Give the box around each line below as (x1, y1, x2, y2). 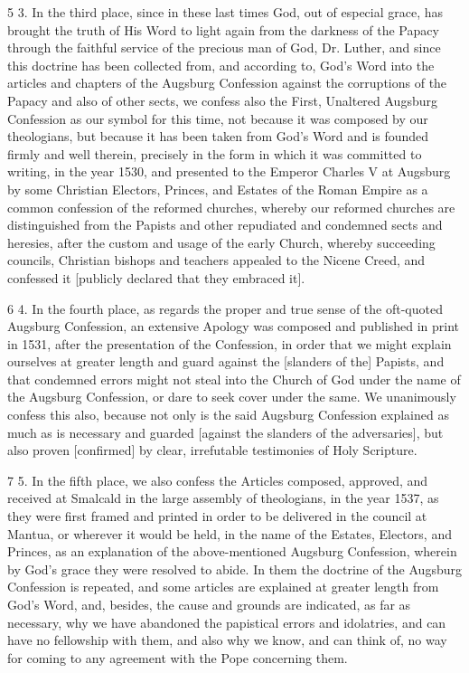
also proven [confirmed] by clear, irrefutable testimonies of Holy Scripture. (7, 441, 417, 460)
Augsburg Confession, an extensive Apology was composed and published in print (7, 317, 459, 336)
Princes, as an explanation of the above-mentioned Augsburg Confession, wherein (7, 542, 457, 561)
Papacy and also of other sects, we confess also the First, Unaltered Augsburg (7, 90, 437, 109)
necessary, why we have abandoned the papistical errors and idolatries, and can (7, 612, 446, 631)
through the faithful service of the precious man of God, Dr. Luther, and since (7, 38, 441, 57)
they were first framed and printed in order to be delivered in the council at (7, 507, 427, 526)
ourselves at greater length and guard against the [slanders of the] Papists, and (7, 352, 445, 371)
